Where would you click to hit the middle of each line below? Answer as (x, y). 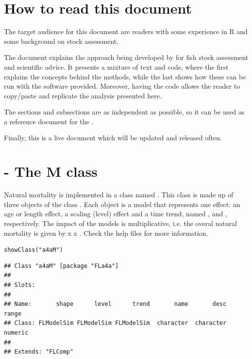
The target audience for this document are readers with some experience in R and (126, 31)
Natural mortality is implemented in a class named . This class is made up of (119, 195)
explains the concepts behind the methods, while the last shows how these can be (125, 76)
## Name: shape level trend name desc (115, 304)
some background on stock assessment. (61, 41)
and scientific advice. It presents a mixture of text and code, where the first (116, 66)
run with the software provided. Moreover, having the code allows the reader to (122, 86)
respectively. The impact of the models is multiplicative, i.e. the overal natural (120, 223)
